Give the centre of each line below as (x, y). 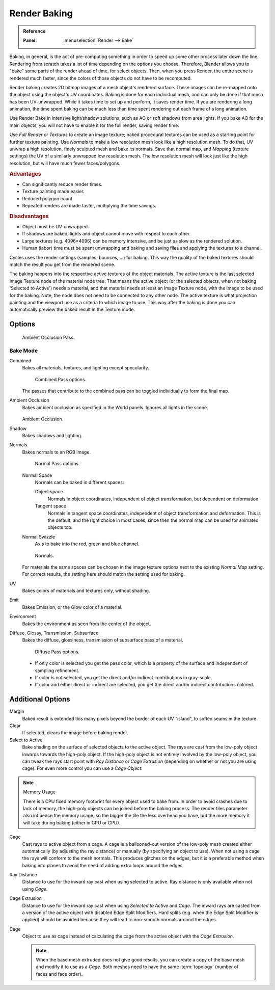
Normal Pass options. (57, 464)
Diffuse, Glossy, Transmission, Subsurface (54, 633)
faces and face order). (59, 974)
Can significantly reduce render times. (62, 184)
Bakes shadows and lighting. (52, 436)
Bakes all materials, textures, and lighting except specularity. (86, 368)
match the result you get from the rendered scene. (62, 264)
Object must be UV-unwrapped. (56, 227)
